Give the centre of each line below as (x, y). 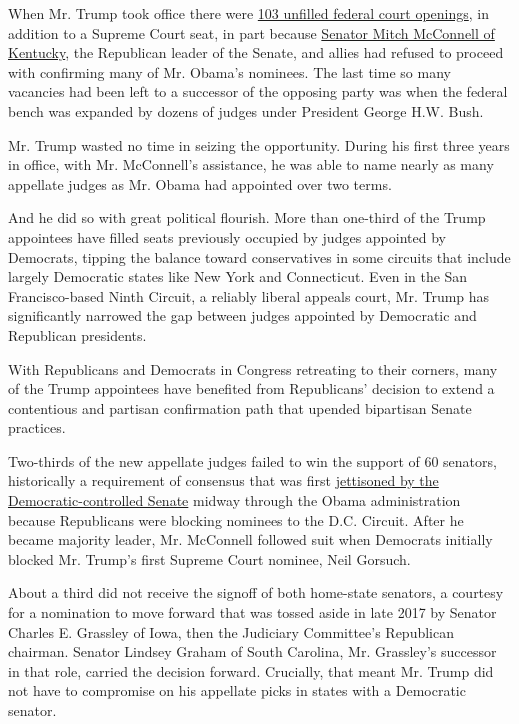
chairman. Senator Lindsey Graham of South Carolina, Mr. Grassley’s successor (252, 651)
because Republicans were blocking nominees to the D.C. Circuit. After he (236, 519)
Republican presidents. (77, 334)
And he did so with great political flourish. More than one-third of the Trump (247, 217)
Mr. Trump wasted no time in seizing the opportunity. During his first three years (259, 144)
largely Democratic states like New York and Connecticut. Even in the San (238, 276)
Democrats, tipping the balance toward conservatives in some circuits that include (259, 256)
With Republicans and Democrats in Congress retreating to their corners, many (253, 368)
